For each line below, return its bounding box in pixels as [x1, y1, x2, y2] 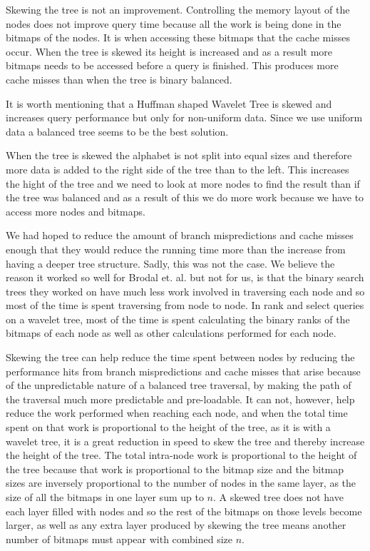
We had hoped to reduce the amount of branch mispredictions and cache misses [6, 228, 354, 243]
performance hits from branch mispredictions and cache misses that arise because [6, 363, 361, 378]
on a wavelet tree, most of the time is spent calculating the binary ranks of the [6, 311, 350, 326]
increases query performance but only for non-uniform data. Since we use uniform [6, 110, 363, 125]
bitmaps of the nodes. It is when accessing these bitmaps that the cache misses [6, 30, 350, 45]
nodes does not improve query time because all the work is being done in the [6, 16, 341, 31]
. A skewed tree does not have [212, 490, 344, 504]
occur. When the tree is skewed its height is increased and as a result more [6, 44, 332, 59]
